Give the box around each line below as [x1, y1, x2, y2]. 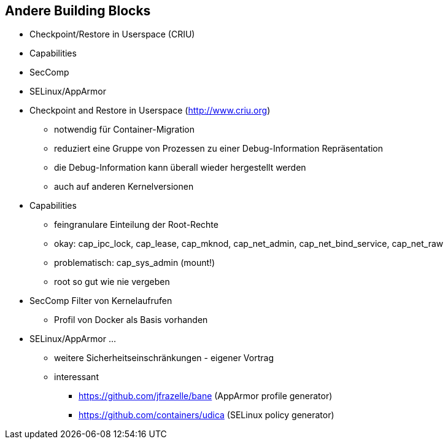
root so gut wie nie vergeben [54, 276, 170, 287]
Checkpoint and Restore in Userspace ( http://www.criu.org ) [29, 105, 271, 116]
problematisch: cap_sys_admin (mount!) [54, 257, 215, 268]
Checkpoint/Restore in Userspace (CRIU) [29, 29, 195, 40]
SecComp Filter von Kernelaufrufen [29, 295, 172, 306]
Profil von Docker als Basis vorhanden [54, 314, 208, 325]
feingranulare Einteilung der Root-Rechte [54, 219, 218, 230]
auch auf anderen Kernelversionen [54, 181, 194, 192]
